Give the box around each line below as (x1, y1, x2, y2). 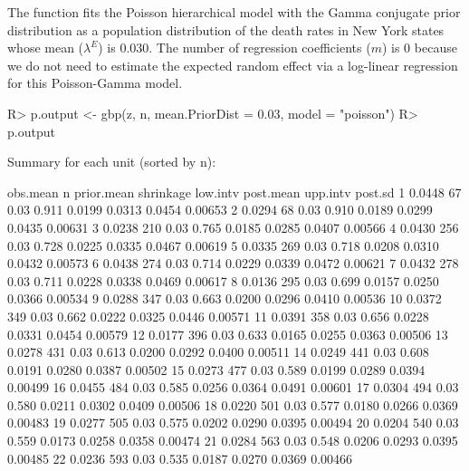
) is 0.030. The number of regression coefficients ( (98, 38, 371, 57)
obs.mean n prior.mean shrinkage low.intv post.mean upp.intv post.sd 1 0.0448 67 (7, 182, 462, 201)
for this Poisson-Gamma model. (7, 73, 183, 92)
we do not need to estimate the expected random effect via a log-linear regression (7, 55, 458, 74)
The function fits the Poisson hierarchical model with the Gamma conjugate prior (7, 3, 461, 21)
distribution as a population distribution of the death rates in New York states (7, 20, 445, 39)
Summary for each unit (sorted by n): (7, 152, 216, 171)
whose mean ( (7, 38, 84, 57)
